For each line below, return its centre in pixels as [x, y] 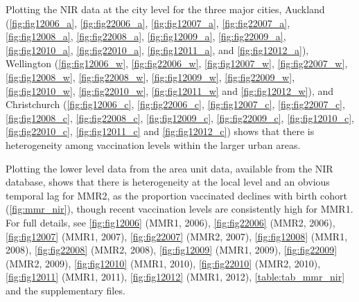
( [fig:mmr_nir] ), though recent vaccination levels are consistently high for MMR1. [179, 209]
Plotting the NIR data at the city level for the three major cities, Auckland [165, 9]
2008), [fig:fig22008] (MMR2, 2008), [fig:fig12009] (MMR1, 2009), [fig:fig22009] [172, 250]
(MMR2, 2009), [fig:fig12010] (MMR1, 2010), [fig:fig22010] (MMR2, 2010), [163, 263]
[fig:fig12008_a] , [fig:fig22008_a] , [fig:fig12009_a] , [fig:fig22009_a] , [146, 36]
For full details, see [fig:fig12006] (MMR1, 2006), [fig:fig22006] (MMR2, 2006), [170, 222]
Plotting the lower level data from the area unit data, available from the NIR [169, 168]
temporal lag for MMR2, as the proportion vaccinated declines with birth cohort [176, 195]
